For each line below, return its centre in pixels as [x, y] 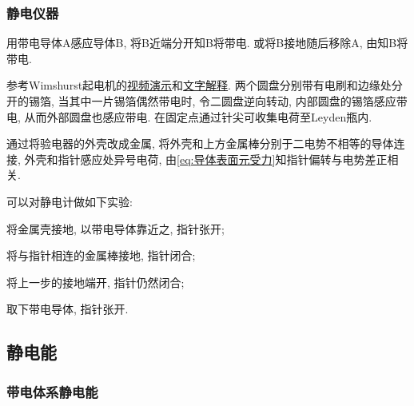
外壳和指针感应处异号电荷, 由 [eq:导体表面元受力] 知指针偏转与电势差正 [206, 159]
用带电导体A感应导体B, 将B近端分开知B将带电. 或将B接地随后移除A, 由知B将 [207, 43]
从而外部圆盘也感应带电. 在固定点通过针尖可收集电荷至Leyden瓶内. [198, 116]
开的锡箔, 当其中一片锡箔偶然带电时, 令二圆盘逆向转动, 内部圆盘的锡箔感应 [201, 101]
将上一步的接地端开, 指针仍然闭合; [96, 282]
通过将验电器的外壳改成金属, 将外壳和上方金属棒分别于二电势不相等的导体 [200, 143]
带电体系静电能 [52, 391]
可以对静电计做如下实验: [70, 201]
